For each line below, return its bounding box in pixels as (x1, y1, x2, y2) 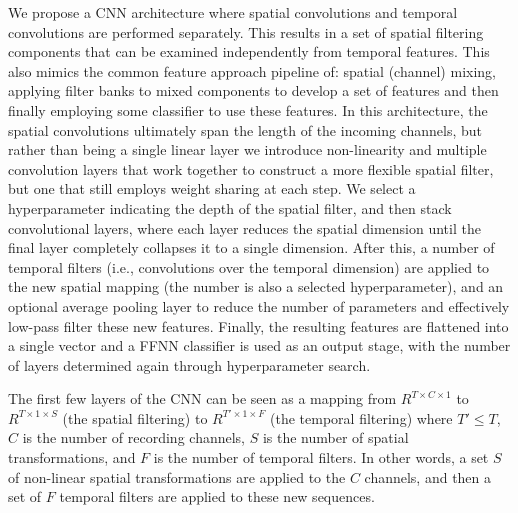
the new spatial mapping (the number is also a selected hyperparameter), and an (8, 276, 504, 297)
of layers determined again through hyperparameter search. (8, 354, 371, 375)
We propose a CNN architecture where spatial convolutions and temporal (8, 2, 458, 22)
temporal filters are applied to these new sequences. (59, 486, 375, 507)
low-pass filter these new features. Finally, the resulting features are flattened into (8, 315, 509, 336)
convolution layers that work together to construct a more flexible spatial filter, (8, 158, 494, 179)
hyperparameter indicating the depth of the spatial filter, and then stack (8, 197, 452, 218)
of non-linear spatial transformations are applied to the (8, 466, 346, 487)
